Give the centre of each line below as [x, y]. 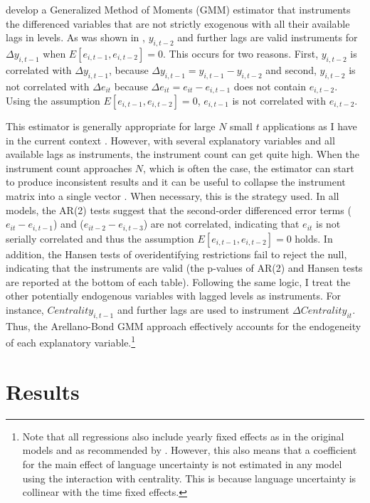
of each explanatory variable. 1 [71, 341]
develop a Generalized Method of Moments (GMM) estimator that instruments [178, 9]
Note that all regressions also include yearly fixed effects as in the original [183, 436]
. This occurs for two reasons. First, [240, 53]
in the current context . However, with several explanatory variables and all [170, 140]
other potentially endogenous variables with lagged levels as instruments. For [173, 296]
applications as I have [310, 126]
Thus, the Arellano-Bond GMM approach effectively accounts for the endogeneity [184, 325]
